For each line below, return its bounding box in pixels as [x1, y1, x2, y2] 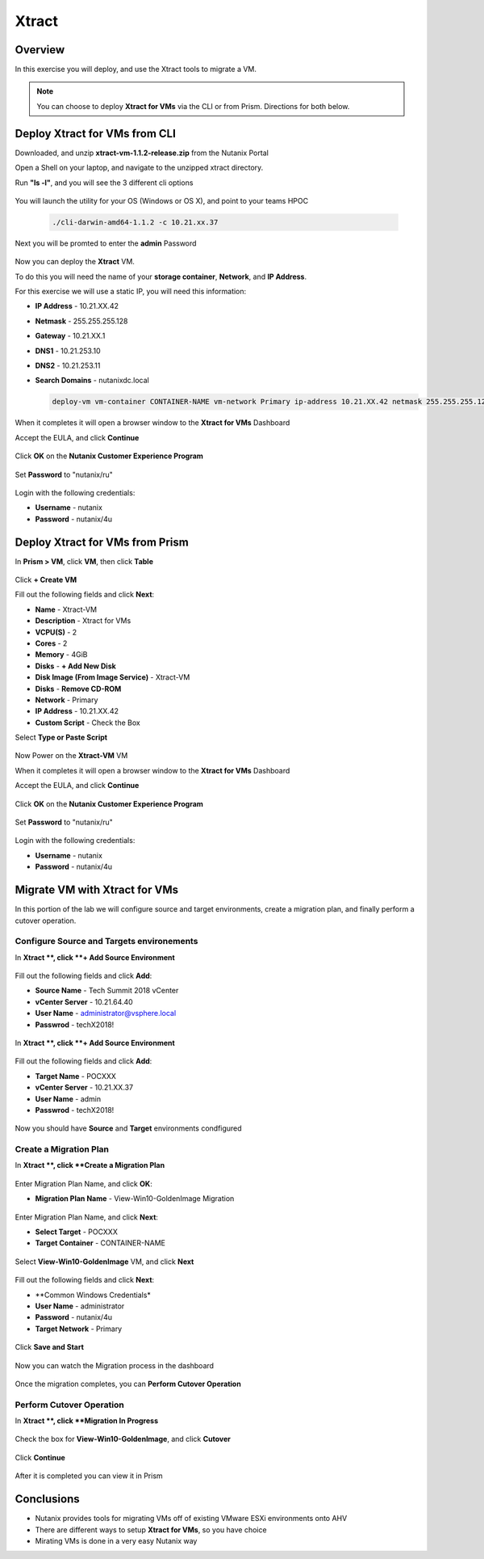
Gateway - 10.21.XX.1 [35, 331, 106, 341]
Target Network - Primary [35, 1324, 123, 1334]
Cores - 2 [35, 638, 68, 648]
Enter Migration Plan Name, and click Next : [15, 1212, 159, 1222]
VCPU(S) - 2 [35, 627, 77, 637]
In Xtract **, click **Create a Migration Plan [15, 1161, 165, 1170]
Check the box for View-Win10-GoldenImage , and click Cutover [15, 1435, 232, 1444]
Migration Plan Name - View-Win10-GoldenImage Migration [35, 1194, 235, 1203]
